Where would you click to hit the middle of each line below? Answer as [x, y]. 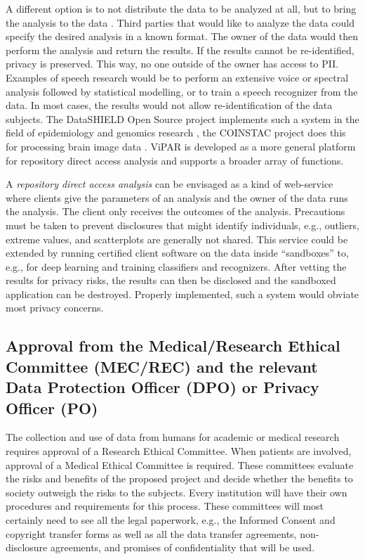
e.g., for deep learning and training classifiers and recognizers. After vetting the [176, 266]
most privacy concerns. [55, 308]
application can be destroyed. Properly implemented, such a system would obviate [182, 294]
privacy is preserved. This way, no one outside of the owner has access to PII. [172, 64]
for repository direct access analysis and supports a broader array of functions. [175, 160]
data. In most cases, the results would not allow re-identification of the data [169, 105]
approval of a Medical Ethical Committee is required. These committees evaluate [180, 464]
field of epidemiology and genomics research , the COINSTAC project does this [176, 133]
